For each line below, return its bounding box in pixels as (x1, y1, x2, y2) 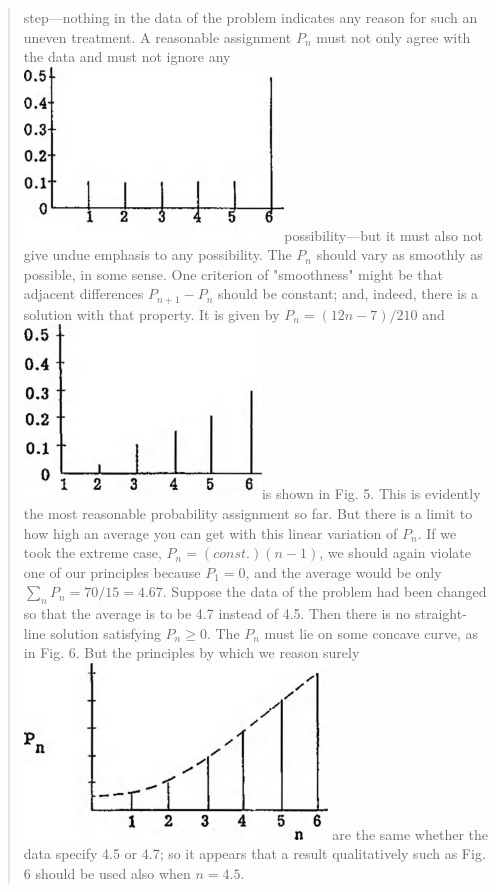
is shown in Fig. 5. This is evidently (261, 483, 481, 504)
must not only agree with (316, 26, 471, 47)
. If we (417, 522, 457, 543)
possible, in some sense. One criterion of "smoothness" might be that (23, 263, 443, 284)
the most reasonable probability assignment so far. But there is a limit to (23, 502, 473, 523)
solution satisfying (50, 622, 161, 643)
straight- (414, 603, 467, 624)
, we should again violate (319, 542, 471, 563)
